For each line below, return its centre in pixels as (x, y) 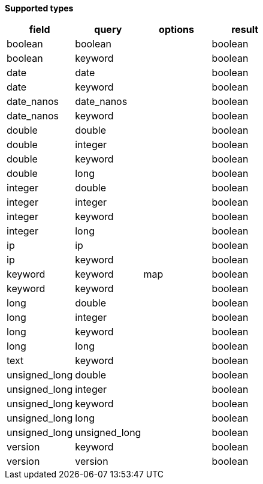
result (245, 29)
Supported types (39, 8)
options (176, 29)
